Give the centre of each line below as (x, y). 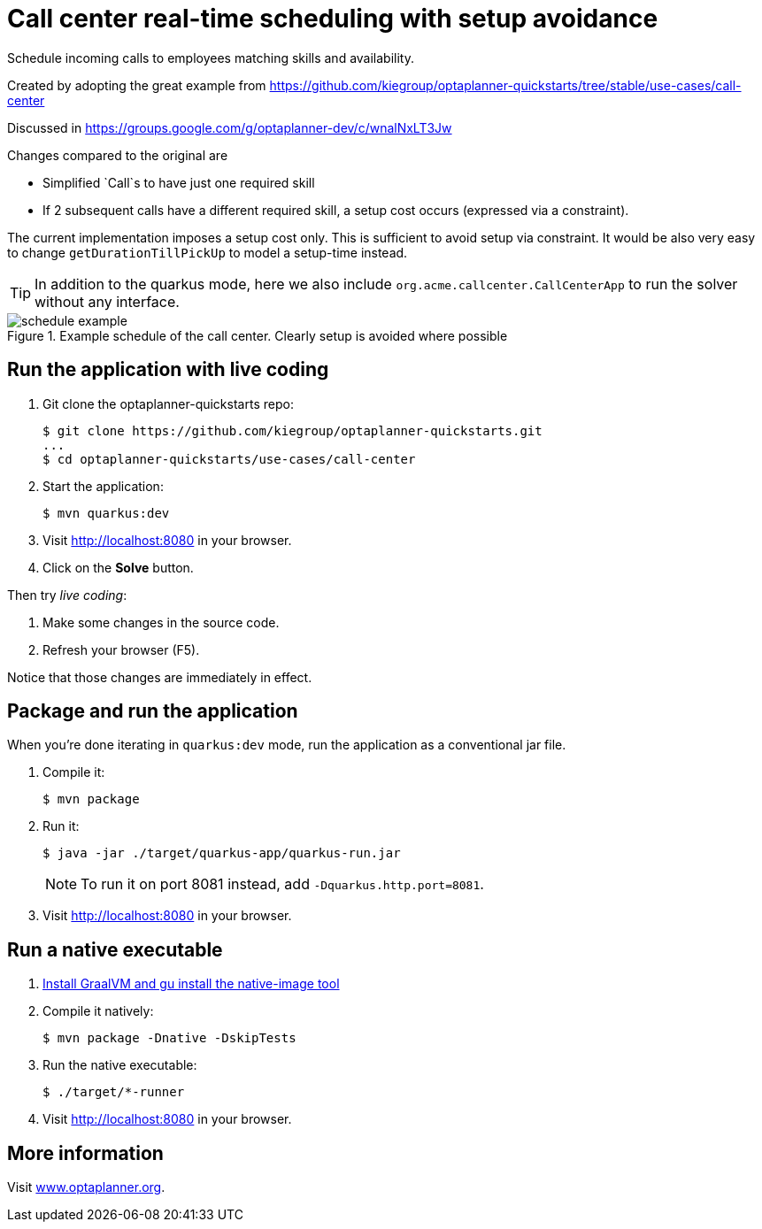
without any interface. (107, 301)
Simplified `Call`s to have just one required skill (179, 182)
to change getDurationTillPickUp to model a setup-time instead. (208, 252)
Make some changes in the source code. (161, 622)
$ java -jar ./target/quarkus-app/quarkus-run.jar (222, 853)
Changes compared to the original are (118, 155)
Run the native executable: (120, 1065)
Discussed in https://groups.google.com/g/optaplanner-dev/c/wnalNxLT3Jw (230, 127)
